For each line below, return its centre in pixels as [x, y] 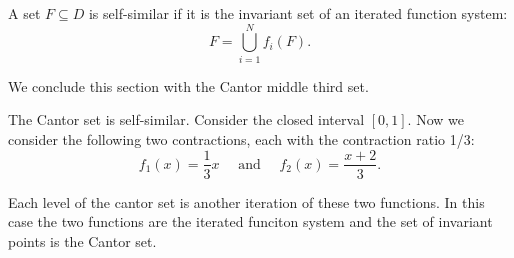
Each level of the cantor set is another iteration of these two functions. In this [246, 201]
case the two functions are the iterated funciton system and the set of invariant [250, 221]
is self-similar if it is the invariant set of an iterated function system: [298, 13]
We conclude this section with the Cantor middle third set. [188, 85]
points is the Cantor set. [82, 240]
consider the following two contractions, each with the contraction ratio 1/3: [241, 138]
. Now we [435, 119]
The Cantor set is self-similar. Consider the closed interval [186, 119]
